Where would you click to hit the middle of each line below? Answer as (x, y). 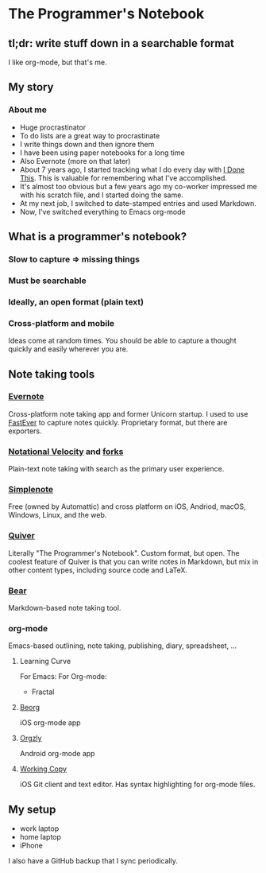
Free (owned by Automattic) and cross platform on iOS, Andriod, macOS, (127, 506)
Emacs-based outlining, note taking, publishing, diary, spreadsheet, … (123, 646)
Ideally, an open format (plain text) (76, 301)
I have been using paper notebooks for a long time (102, 153)
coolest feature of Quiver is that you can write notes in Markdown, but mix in (133, 561)
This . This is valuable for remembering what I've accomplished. (123, 178)
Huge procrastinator (52, 127)
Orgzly (31, 738)
